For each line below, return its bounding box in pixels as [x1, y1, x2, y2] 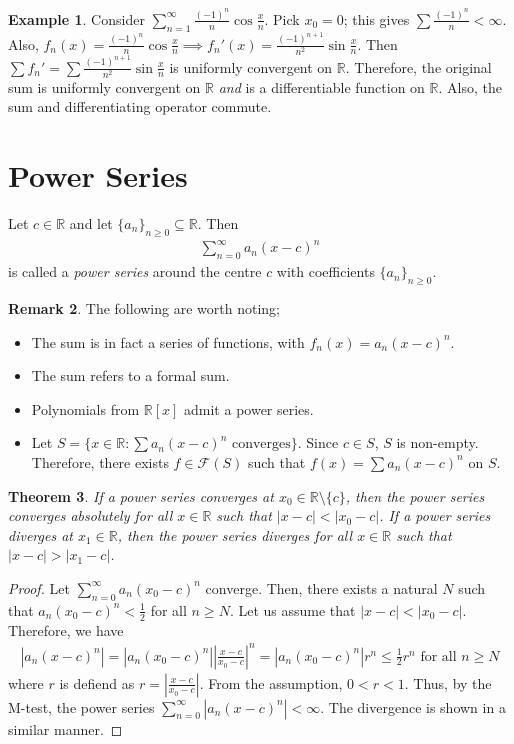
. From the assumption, [199, 672, 343, 693]
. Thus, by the [404, 672, 492, 693]
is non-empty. [396, 432, 479, 453]
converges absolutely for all [8, 505, 173, 526]
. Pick [264, 8, 300, 29]
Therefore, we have [8, 619, 124, 640]
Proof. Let [8, 577, 70, 598]
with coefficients [276, 261, 375, 282]
